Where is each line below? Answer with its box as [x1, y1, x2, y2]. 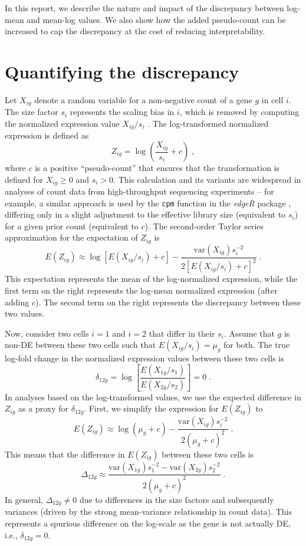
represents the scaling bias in [70, 106, 175, 118]
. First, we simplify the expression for [84, 402, 219, 415]
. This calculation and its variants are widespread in [113, 173, 301, 185]
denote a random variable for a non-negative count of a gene [34, 93, 252, 106]
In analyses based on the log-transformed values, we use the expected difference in [5, 390, 301, 403]
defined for [5, 173, 44, 185]
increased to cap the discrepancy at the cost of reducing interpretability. [5, 25, 265, 37]
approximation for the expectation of [5, 231, 138, 244]
